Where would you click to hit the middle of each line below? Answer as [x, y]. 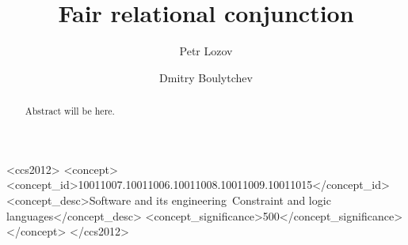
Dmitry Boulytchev [206, 77]
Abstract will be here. [70, 111]
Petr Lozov [206, 51]
